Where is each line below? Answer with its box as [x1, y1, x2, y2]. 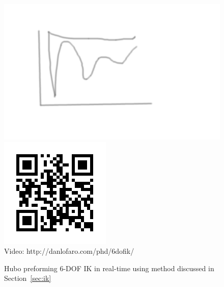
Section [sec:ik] [4, 273, 51, 283]
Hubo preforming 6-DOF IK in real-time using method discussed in [4, 262, 214, 273]
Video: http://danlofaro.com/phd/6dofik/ [4, 246, 134, 256]
